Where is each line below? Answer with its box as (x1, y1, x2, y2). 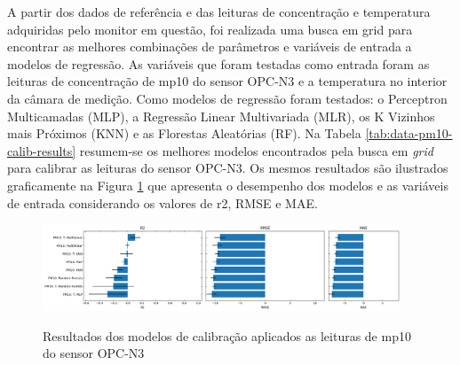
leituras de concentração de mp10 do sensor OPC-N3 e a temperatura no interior (7, 72, 448, 90)
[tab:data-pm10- (365, 124, 453, 143)
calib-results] (7, 141, 76, 159)
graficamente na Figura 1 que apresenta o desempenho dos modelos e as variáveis (7, 175, 448, 194)
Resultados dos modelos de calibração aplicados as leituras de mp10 (43, 326, 411, 345)
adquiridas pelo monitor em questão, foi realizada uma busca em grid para (7, 19, 413, 38)
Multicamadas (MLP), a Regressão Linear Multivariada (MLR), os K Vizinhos (7, 106, 435, 125)
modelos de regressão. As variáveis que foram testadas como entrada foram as (7, 54, 430, 73)
